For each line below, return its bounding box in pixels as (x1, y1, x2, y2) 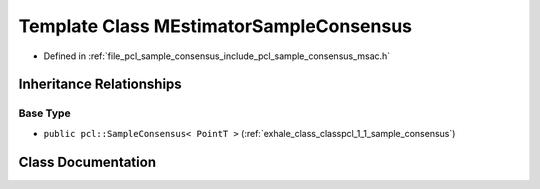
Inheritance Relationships (18, 76, 182, 93)
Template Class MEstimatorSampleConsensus (18, 15, 413, 37)
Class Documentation (18, 153, 157, 170)
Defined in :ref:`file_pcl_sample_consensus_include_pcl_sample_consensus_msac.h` (43, 50, 391, 62)
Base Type (18, 106, 71, 120)
